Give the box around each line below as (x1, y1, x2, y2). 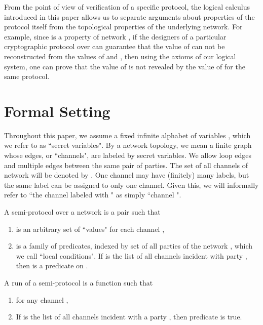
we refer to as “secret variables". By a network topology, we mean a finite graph (4, 140, 252, 150)
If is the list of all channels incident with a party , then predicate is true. (16, 311, 242, 322)
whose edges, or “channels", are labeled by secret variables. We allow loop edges (4, 150, 252, 160)
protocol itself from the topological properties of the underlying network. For (4, 21, 243, 32)
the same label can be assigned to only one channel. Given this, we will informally (4, 179, 259, 190)
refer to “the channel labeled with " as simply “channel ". (4, 189, 181, 200)
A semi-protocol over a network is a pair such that (4, 207, 161, 217)
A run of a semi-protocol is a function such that (4, 277, 153, 288)
